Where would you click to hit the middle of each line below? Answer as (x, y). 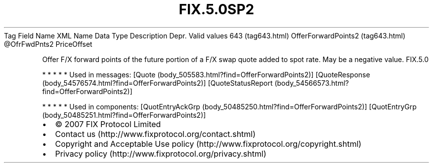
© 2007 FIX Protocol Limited (108, 124)
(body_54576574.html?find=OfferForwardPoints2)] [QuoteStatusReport (157, 83)
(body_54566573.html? (312, 83)
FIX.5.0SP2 (216, 9)
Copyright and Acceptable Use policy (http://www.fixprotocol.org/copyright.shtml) (208, 144)
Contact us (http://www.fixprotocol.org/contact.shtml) (155, 134)
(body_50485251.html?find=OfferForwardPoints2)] (124, 115)
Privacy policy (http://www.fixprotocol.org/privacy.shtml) (161, 153)
